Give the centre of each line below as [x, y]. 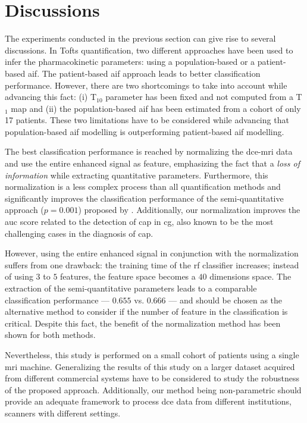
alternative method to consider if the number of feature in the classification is [146, 311]
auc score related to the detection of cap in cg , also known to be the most [139, 222]
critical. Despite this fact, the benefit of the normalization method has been [143, 323]
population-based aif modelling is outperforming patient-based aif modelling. [145, 131]
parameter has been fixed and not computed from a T [204, 97]
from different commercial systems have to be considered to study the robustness [152, 378]
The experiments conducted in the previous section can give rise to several [140, 38]
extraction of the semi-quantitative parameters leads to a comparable [131, 288]
